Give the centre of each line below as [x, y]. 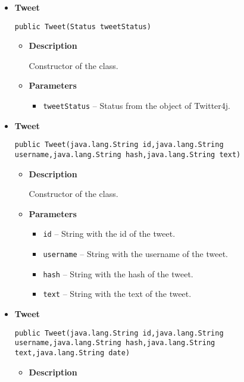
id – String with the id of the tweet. [109, 234]
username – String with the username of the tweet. [135, 254]
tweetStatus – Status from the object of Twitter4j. [137, 106]
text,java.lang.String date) [72, 353]
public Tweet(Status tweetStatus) [83, 26]
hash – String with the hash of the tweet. [118, 273]
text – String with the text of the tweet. [117, 294]
